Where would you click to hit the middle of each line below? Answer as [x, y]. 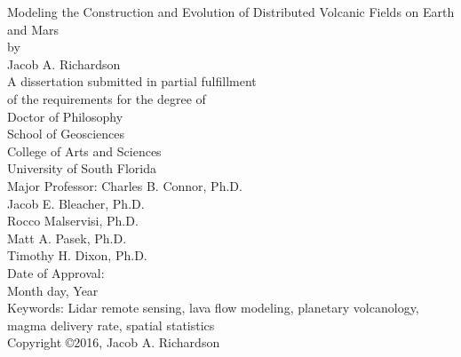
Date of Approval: [56, 272]
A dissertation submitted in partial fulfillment [132, 81]
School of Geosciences [66, 134]
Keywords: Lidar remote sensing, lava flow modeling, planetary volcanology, [213, 308]
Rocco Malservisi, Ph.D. [73, 221]
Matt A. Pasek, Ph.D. [67, 238]
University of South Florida [82, 168]
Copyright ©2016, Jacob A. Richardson [114, 342]
